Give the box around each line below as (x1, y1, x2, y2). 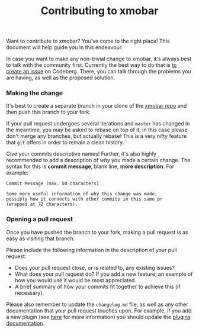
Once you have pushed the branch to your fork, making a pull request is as (6, 228, 188, 236)
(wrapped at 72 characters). (6, 201, 78, 208)
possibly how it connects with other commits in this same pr (6, 196, 163, 202)
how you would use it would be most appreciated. (14, 276, 136, 283)
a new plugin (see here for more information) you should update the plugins (6, 313, 191, 320)
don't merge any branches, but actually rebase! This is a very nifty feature (6, 133, 187, 140)
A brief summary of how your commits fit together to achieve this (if (14, 283, 181, 290)
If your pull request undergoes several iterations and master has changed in (6, 120, 190, 127)
